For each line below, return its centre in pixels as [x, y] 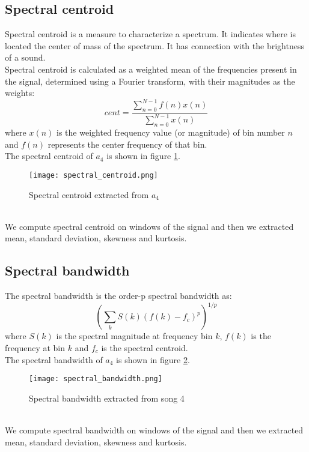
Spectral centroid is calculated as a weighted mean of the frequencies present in [151, 69]
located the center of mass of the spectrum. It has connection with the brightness [154, 45]
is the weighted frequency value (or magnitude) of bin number [171, 132]
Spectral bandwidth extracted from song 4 [107, 398]
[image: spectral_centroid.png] [93, 176]
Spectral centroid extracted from [89, 194]
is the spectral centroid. [145, 347]
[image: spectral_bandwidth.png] [96, 379]
